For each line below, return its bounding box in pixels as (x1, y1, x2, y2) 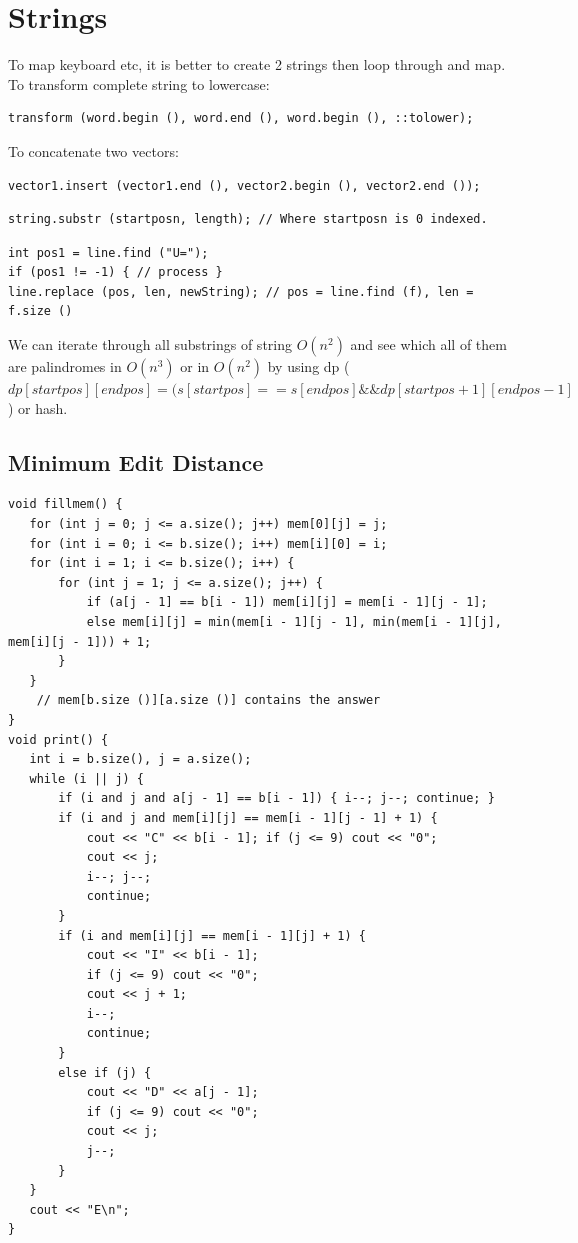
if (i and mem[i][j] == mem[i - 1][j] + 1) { (58, 928, 366, 943)
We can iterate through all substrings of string (8, 334, 292, 355)
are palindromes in (8, 356, 122, 377)
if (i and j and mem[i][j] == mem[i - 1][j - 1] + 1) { (58, 810, 438, 825)
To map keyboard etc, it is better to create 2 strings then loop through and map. (8, 54, 506, 75)
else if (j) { (58, 1065, 152, 1080)
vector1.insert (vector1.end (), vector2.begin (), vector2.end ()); (8, 178, 481, 193)
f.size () (8, 304, 73, 319)
